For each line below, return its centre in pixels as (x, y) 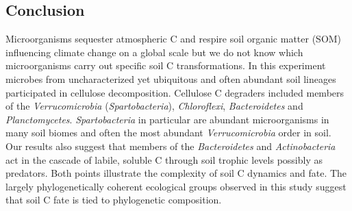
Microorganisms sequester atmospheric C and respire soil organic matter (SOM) (174, 39)
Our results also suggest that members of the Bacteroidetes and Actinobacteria (171, 146)
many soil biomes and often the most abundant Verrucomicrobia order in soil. (168, 133)
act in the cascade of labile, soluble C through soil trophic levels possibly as (164, 159)
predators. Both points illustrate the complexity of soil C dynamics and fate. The (176, 173)
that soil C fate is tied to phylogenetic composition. (114, 200)
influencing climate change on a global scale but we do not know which (154, 52)
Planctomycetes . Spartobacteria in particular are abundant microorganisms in (167, 119)
